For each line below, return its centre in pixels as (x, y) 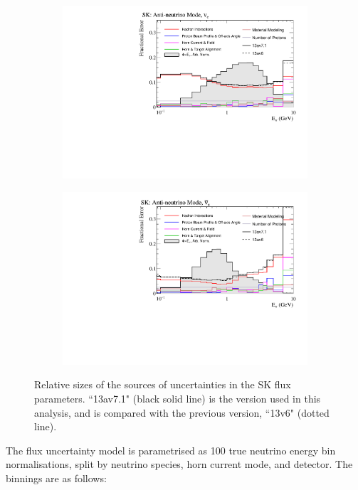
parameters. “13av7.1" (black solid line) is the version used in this (178, 398)
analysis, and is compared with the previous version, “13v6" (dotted (182, 412)
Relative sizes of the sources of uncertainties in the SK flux (163, 384)
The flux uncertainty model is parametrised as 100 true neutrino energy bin (171, 450)
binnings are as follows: (56, 478)
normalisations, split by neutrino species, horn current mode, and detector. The (179, 464)
